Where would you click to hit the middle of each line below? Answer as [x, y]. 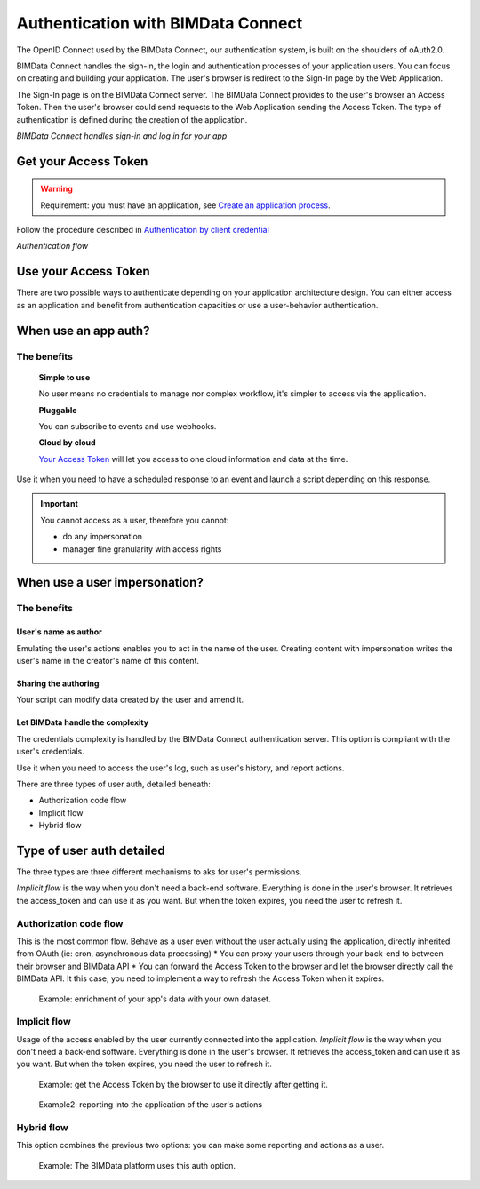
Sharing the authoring [58, 683]
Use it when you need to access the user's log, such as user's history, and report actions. [180, 768]
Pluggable [58, 410]
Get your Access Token [82, 161]
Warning [56, 189]
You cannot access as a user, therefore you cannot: [135, 520]
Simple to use [64, 377]
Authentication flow [52, 246]
